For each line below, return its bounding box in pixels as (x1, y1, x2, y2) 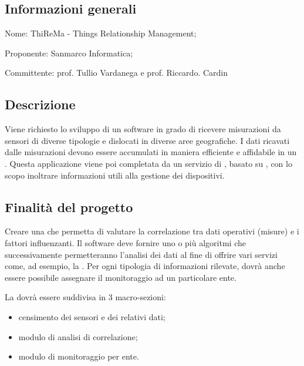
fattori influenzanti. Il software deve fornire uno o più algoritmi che (5, 236, 246, 249)
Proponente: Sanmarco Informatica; (5, 46, 133, 59)
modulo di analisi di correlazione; (18, 330, 138, 343)
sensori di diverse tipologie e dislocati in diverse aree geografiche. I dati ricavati (5, 134, 290, 146)
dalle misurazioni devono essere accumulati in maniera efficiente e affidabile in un (5, 146, 297, 158)
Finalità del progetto (5, 197, 133, 216)
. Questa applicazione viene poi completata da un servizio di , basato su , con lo (5, 157, 292, 169)
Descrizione (5, 95, 76, 113)
